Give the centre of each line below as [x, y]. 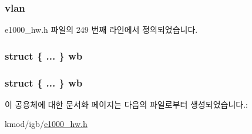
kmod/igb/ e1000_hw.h [46, 124]
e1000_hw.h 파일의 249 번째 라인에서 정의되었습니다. [101, 30]
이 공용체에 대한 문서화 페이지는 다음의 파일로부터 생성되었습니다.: [126, 104]
